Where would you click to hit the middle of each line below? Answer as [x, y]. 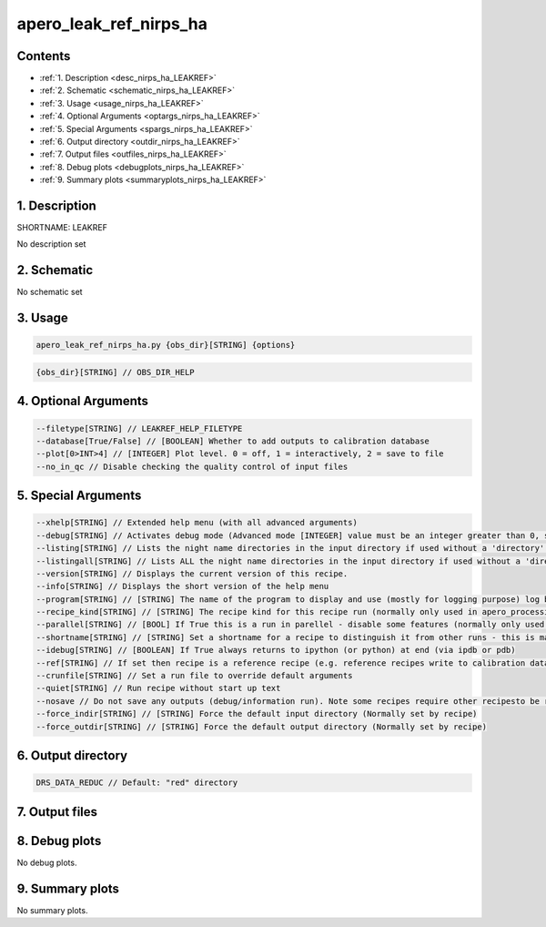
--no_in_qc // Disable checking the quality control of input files [192, 466]
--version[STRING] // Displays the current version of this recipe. [192, 573]
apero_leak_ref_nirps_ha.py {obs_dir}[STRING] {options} [166, 345]
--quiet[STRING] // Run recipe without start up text [158, 688]
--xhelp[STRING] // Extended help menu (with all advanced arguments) [197, 523]
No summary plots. [52, 910]
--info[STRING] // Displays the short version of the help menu [182, 586]
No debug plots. [47, 862]
